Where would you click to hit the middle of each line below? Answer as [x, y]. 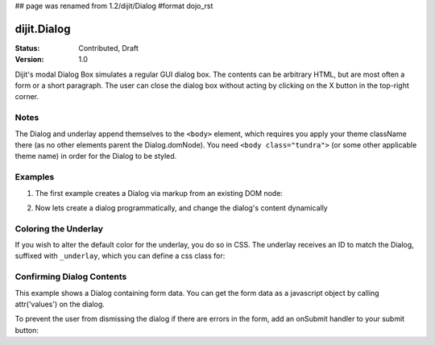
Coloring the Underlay [59, 228]
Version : [29, 60]
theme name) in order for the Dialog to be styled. [96, 156]
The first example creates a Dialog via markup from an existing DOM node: [159, 193]
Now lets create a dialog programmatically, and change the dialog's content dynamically [181, 208]
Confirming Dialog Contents [71, 276]
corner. [27, 97]
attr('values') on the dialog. [60, 304]
